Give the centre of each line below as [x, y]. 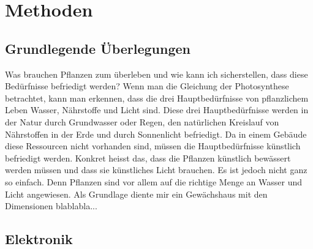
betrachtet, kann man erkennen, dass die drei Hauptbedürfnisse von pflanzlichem [157, 98]
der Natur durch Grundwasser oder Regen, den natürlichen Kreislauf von [142, 121]
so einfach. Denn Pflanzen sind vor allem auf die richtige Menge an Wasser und [153, 181]
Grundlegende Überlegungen [98, 48]
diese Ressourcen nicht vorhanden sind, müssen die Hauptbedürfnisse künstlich [153, 146]
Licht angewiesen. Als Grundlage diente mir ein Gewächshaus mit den [136, 194]
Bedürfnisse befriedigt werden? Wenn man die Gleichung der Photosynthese [147, 86]
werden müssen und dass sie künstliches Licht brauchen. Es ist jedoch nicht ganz [156, 170]
